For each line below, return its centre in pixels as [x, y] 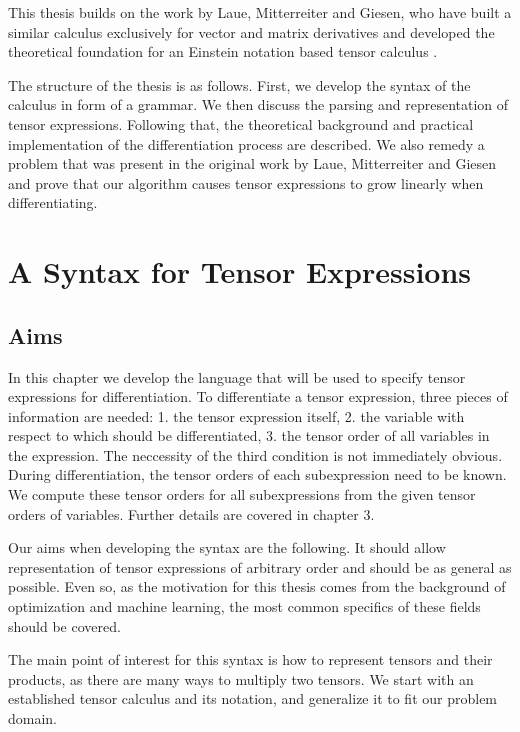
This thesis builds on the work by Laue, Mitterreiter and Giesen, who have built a [260, 12]
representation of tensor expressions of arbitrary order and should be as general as [260, 566]
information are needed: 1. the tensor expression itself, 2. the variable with [236, 415]
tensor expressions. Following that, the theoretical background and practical [241, 123]
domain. [33, 718]
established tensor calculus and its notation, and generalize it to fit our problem [253, 698]
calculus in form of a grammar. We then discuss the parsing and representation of [258, 104]
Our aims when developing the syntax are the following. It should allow [227, 547]
